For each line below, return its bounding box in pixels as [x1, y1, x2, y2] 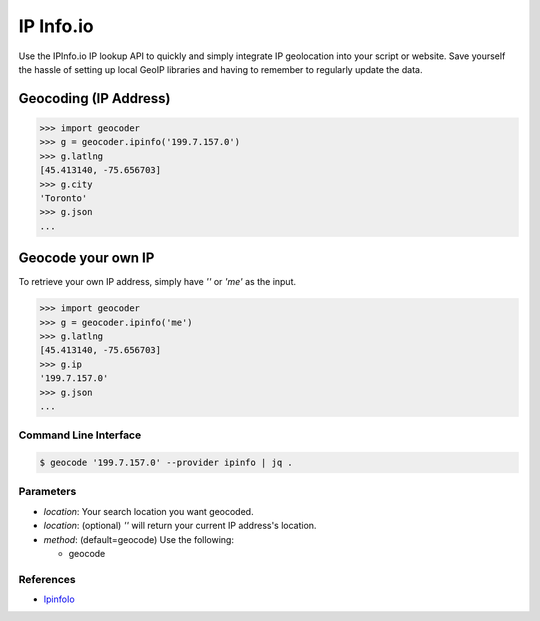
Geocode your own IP [18, 250, 155, 267]
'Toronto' [39, 192, 88, 204]
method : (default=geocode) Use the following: [43, 533, 235, 545]
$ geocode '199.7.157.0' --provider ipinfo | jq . [39, 457, 294, 469]
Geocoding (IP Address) [18, 90, 171, 107]
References [18, 572, 76, 586]
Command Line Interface [18, 428, 142, 442]
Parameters [18, 485, 77, 499]
